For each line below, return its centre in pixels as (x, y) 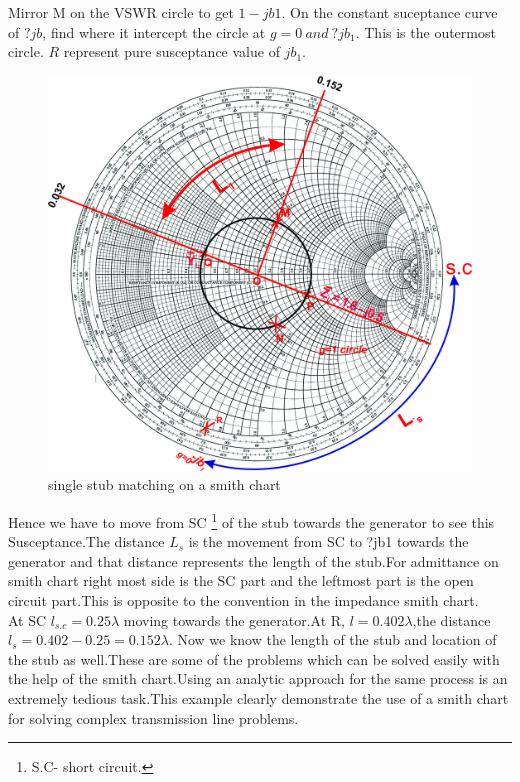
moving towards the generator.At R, (234, 619)
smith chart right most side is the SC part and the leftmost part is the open (241, 580)
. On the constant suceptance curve (389, 12)
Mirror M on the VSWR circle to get (121, 12)
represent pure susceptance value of (171, 51)
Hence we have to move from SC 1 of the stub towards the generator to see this (251, 520)
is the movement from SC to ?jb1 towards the (328, 541)
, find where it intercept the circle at (154, 31)
